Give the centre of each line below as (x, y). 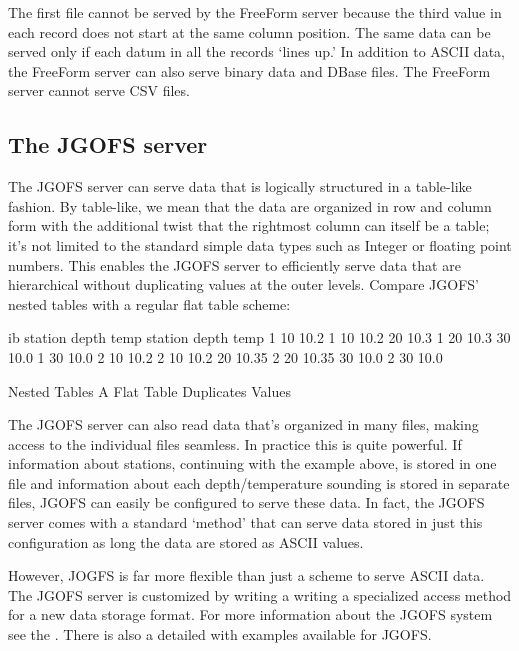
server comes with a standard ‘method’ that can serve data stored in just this (245, 522)
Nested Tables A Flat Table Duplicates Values (150, 390)
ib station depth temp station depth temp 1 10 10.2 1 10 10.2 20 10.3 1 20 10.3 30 (259, 337)
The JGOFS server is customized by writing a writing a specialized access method (260, 594)
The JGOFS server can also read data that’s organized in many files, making (243, 424)
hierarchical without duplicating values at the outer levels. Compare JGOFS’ (243, 284)
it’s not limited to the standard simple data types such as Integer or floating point (260, 244)
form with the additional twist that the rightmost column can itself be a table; (249, 225)
